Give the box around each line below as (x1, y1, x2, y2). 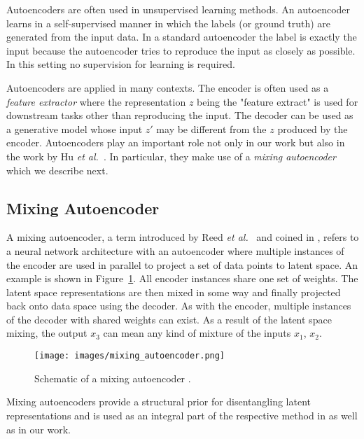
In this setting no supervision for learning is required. (6, 57, 235, 71)
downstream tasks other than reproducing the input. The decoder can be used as (6, 108, 353, 123)
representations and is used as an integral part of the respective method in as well (6, 407, 358, 422)
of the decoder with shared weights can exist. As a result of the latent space (6, 312, 332, 326)
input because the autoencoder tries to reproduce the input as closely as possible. (6, 43, 356, 57)
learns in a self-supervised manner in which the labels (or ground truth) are (6, 15, 331, 30)
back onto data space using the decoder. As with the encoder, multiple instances (6, 298, 351, 313)
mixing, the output (6, 326, 87, 340)
